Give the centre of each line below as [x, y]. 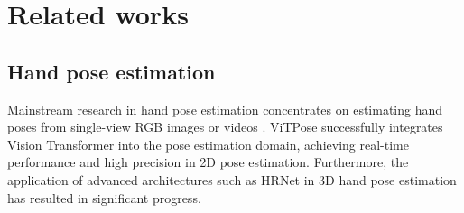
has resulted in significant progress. [104, 197]
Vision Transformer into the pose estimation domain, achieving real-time [208, 144]
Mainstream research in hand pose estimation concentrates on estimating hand [225, 109]
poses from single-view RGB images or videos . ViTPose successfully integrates [225, 127]
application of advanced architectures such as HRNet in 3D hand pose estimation [232, 179]
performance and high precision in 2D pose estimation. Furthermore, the [208, 162]
